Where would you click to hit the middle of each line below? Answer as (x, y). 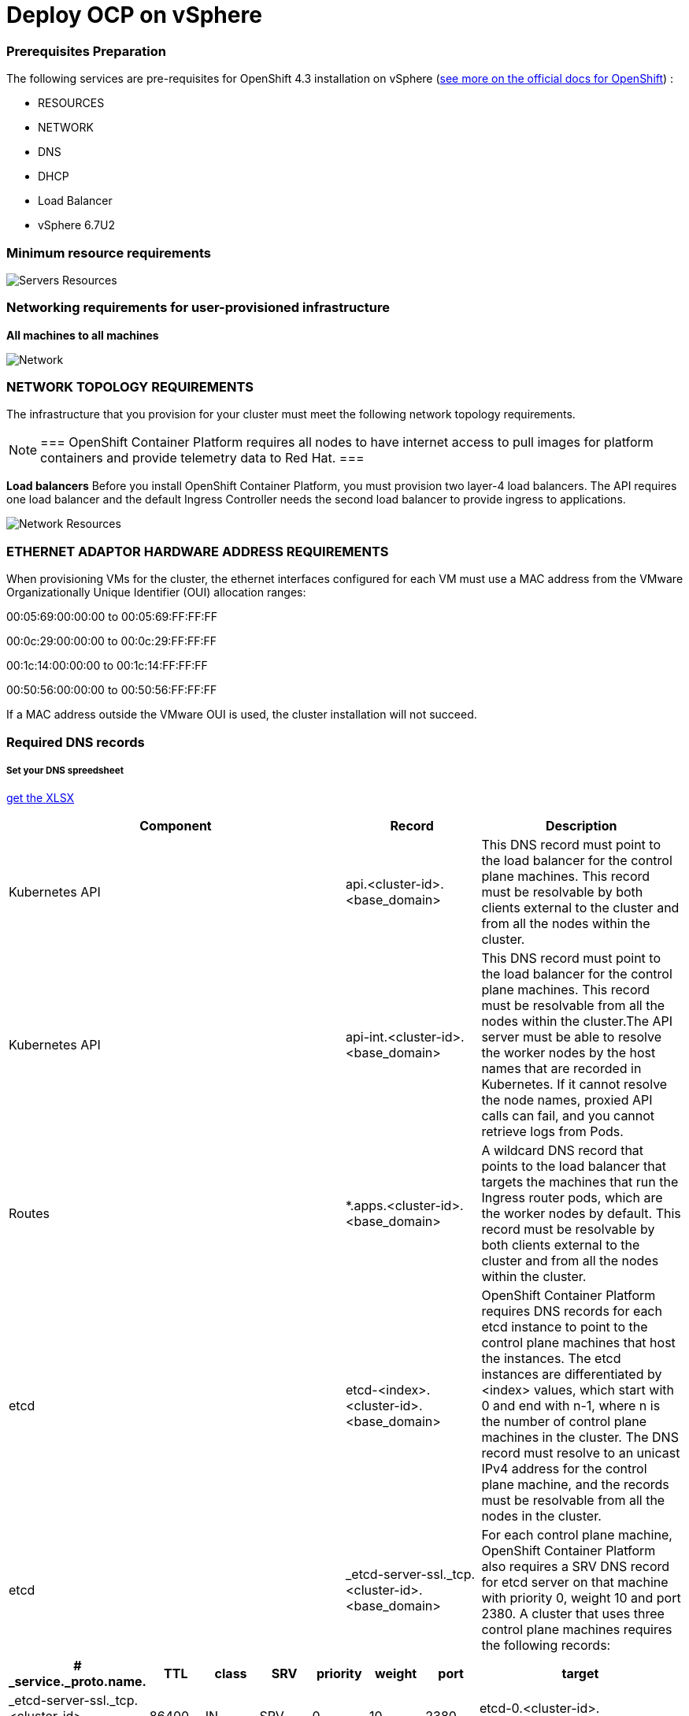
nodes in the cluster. (541, 1516)
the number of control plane (564, 1422)
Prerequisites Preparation (86, 51)
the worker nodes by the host (569, 1053)
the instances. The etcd (551, 1359)
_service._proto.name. (78, 1682)
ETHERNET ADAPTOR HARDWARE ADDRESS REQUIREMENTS (198, 551)
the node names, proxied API (567, 1100)
